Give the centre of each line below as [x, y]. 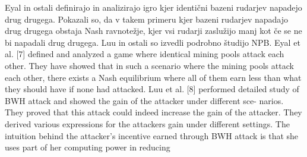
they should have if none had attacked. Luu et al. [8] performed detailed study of [152, 89]
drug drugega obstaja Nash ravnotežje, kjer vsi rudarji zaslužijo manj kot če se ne [153, 31]
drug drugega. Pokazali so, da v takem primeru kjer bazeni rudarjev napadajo [146, 19]
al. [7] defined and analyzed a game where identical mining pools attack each [145, 54]
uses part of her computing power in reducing [88, 147]
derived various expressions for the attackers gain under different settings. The [147, 123]
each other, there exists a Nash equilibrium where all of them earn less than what [153, 77]
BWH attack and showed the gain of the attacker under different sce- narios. [144, 100]
